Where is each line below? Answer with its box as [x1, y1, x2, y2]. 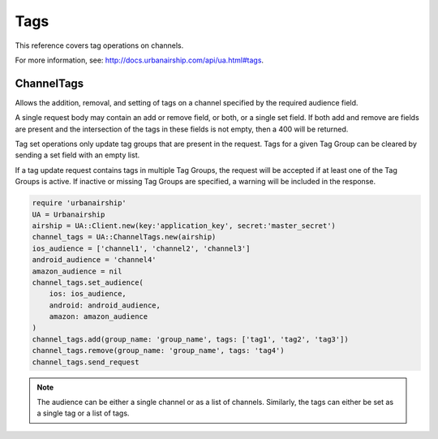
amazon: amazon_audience [49, 312, 148, 321]
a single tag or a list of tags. [36, 408, 130, 418]
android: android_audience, [49, 300, 161, 310]
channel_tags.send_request [32, 357, 140, 367]
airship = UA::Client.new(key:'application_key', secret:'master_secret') [32, 221, 337, 230]
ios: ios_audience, [49, 289, 127, 299]
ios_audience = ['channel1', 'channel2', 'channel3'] [32, 243, 251, 253]
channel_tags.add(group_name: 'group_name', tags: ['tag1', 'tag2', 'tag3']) [32, 334, 349, 344]
